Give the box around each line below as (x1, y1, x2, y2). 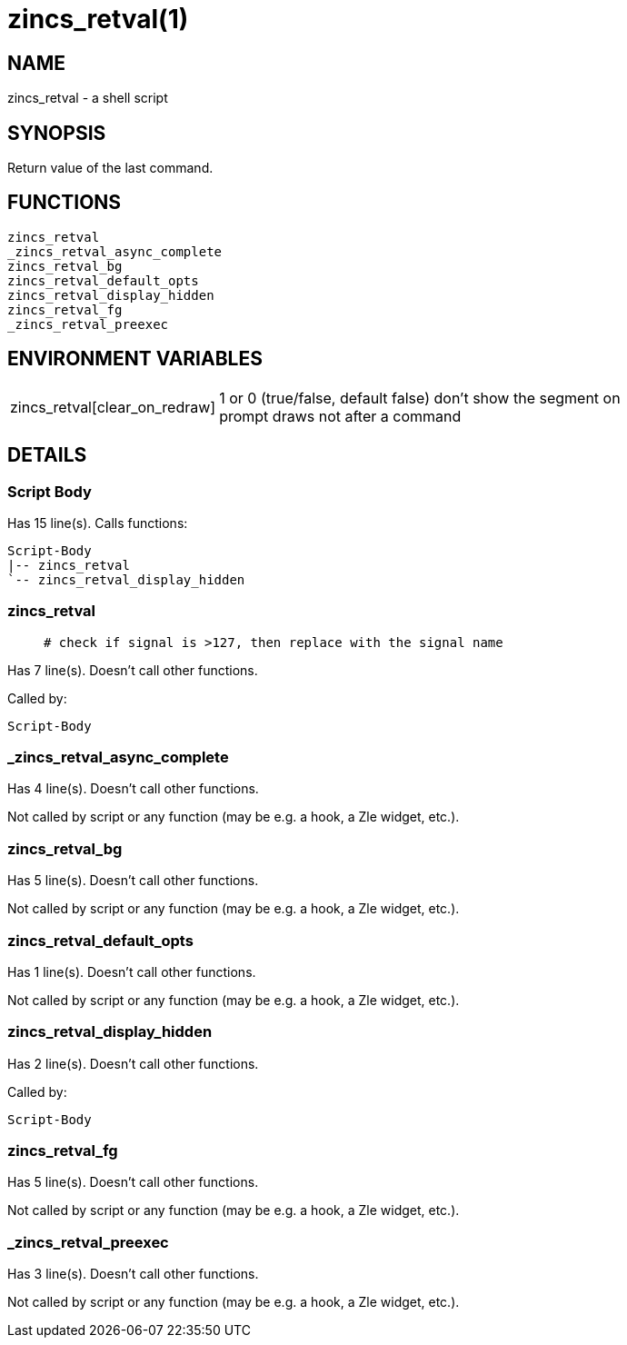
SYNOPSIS (7, 121, 106, 144)
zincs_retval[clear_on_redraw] (10, 397, 216, 416)
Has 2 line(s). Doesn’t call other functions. (7, 1055, 259, 1071)
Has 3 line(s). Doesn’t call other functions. (7, 1266, 259, 1282)
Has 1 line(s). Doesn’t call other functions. (7, 963, 256, 980)
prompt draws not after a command (219, 406, 462, 425)
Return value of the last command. (7, 160, 214, 176)
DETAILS (7, 443, 87, 467)
